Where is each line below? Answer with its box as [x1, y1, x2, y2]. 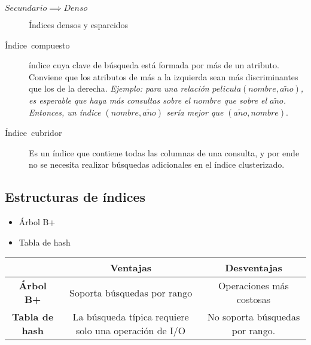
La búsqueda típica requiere [72, 310, 189, 324]
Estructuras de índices [5, 187, 146, 206]
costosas [236, 292, 271, 307]
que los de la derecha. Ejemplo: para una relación [29, 82, 209, 95]
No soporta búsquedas [207, 310, 300, 324]
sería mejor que [166, 105, 224, 118]
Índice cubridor [5, 126, 62, 138]
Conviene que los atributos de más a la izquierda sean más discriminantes [29, 70, 298, 83]
